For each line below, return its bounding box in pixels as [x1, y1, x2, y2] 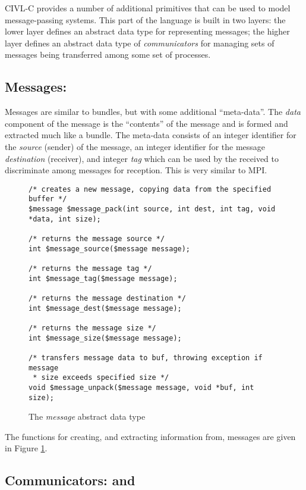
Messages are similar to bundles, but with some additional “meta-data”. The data [5, 105, 301, 118]
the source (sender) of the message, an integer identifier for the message [5, 140, 266, 152]
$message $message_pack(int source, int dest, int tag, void [29, 205, 276, 214]
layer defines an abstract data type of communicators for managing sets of [5, 36, 275, 49]
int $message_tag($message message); [29, 274, 178, 283]
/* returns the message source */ [29, 235, 165, 244]
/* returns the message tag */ [29, 264, 152, 273]
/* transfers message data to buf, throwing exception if [29, 353, 263, 362]
